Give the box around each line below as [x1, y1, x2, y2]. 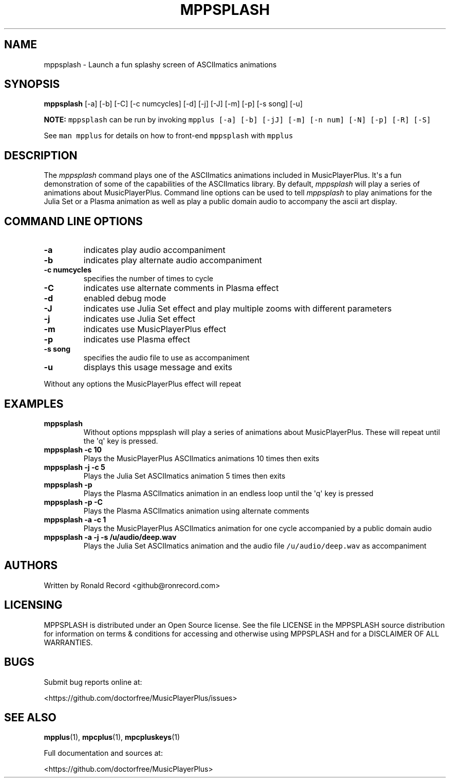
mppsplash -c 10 [44, 445, 102, 454]
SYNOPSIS [4, 78, 60, 91]
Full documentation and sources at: [44, 749, 163, 758]
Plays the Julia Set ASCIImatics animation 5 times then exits [83, 471, 286, 480]
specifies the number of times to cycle [83, 274, 213, 283]
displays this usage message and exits [83, 362, 232, 373]
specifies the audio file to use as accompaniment [83, 353, 250, 362]
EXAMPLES [4, 397, 64, 410]
